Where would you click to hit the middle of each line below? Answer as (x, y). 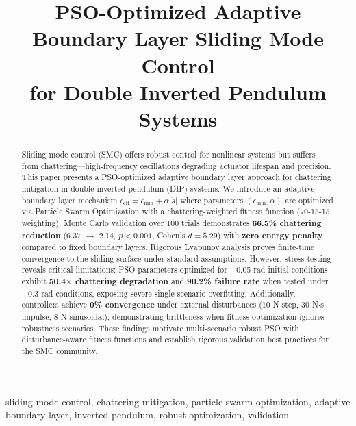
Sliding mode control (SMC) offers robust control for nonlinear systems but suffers (168, 154)
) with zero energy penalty (270, 235)
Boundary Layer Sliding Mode (178, 38)
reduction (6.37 (51, 235)
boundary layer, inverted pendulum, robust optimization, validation (148, 415)
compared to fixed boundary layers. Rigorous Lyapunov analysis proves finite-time (168, 247)
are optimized (309, 200)
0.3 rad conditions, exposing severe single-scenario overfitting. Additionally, (162, 293)
